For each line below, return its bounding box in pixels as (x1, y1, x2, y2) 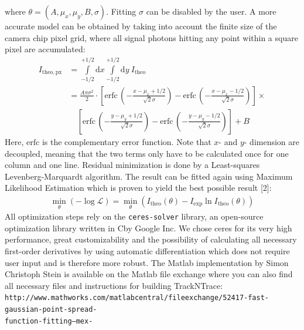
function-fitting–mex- (5, 316, 93, 325)
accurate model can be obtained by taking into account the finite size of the (5, 20, 277, 32)
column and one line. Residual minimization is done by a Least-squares (5, 159, 260, 171)
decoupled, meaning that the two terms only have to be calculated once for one (5, 147, 289, 159)
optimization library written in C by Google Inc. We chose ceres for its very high (5, 221, 292, 234)
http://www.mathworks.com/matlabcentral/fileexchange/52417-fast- (5, 294, 269, 302)
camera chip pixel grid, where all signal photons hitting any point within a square (5, 31, 298, 43)
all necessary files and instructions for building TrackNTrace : (5, 279, 223, 291)
